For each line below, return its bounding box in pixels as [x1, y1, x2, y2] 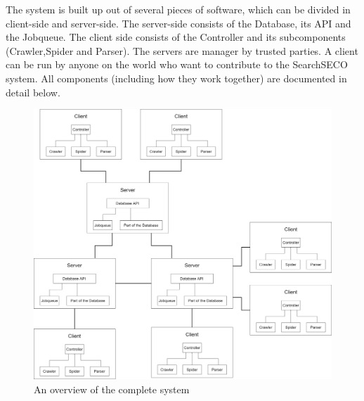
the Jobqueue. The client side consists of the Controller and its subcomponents [6, 30, 346, 44]
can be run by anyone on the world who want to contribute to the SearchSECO [6, 57, 348, 72]
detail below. [6, 84, 60, 99]
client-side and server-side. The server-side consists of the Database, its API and [6, 15, 351, 30]
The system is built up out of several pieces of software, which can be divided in [6, 2, 351, 16]
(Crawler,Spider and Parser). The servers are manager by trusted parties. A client [6, 43, 358, 58]
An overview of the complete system [34, 381, 190, 396]
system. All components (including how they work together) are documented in [6, 70, 347, 85]
